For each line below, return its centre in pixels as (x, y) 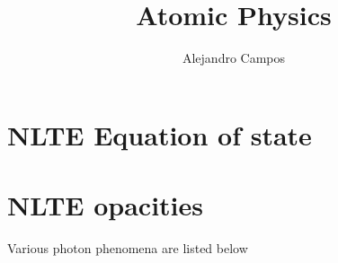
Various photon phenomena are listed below (128, 248)
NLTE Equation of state (160, 134)
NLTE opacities (105, 205)
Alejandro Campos (234, 58)
